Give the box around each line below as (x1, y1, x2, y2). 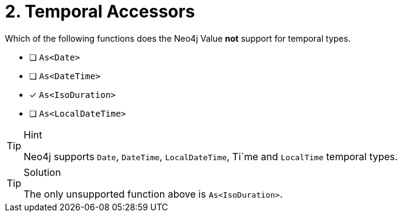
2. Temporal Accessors (5, 1, 195, 22)
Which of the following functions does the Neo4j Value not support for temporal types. (5, 33, 351, 44)
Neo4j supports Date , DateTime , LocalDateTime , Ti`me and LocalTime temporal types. (24, 150, 398, 163)
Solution (24, 166, 61, 178)
